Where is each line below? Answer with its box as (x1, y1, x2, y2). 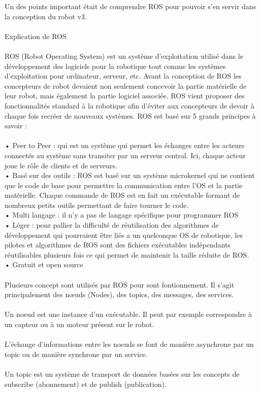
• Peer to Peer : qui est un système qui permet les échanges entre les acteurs (5, 140, 245, 151)
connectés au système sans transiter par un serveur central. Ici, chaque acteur (5, 150, 246, 160)
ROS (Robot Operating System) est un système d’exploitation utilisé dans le (5, 50, 243, 61)
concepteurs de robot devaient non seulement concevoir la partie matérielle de (5, 80, 247, 91)
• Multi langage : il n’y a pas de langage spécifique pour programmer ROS (5, 209, 239, 220)
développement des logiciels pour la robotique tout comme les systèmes (5, 60, 226, 71)
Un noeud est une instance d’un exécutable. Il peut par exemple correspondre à (5, 309, 252, 319)
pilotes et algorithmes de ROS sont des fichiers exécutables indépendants (5, 239, 231, 250)
